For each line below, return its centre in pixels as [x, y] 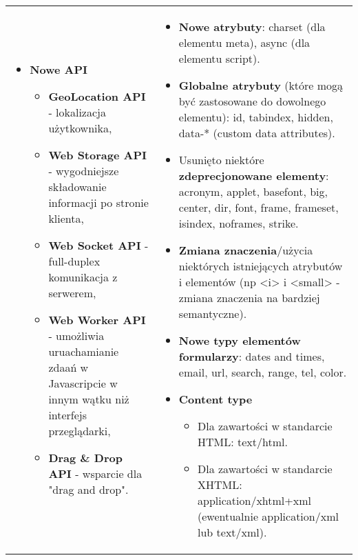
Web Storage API [97, 155]
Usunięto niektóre [221, 160]
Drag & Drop [85, 458]
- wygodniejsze [84, 171]
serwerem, [72, 293]
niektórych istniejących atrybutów [261, 266]
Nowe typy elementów [240, 340]
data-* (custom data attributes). [257, 133]
